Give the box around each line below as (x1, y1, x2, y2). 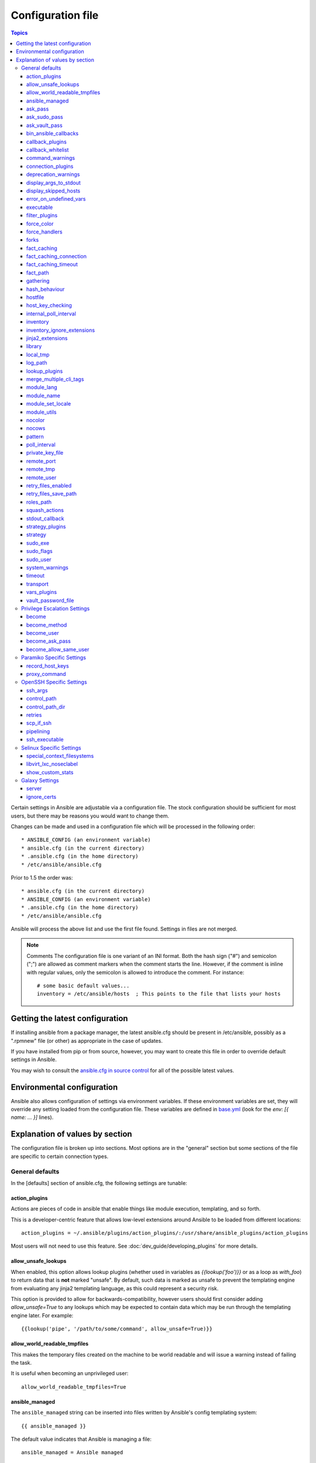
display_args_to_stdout (26, 179, 81, 186)
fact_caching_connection (26, 253, 87, 260)
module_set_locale (26, 400, 71, 407)
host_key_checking (26, 302, 73, 309)
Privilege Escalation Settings (21, 605, 90, 612)
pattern (26, 433, 44, 440)
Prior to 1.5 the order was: (11, 874, 73, 881)
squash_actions (26, 507, 64, 514)
